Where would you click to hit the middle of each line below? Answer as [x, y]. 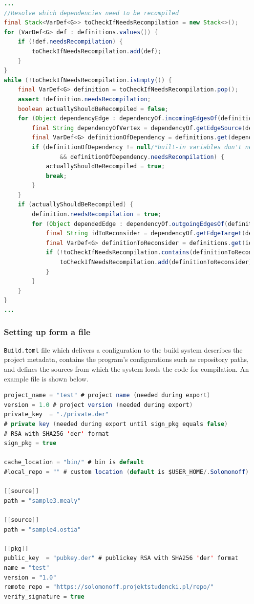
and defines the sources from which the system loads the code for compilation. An [127, 369]
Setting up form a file [47, 331]
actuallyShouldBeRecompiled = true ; [105, 167]
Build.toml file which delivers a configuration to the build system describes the [123, 349]
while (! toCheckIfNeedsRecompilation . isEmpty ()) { [88, 80]
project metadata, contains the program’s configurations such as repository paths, [126, 359]
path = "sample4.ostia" [42, 529]
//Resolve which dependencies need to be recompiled [91, 13]
